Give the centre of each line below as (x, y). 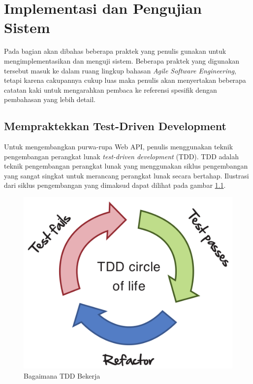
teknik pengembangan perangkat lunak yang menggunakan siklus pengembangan (126, 166)
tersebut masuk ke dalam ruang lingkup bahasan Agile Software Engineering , (120, 70)
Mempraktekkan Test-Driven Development (115, 126)
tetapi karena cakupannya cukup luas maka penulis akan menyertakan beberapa (125, 80)
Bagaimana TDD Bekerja (62, 376)
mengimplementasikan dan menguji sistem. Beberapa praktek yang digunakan (122, 60)
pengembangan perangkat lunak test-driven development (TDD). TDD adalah (121, 156)
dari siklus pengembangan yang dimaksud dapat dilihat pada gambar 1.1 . (115, 185)
